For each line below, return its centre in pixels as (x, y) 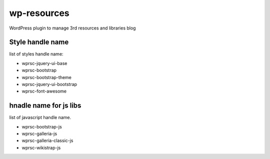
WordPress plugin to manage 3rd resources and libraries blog (72, 28)
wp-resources (39, 13)
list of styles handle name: (36, 54)
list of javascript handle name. (40, 117)
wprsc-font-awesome (44, 91)
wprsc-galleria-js (39, 134)
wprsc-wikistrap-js (41, 147)
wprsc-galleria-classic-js (47, 140)
